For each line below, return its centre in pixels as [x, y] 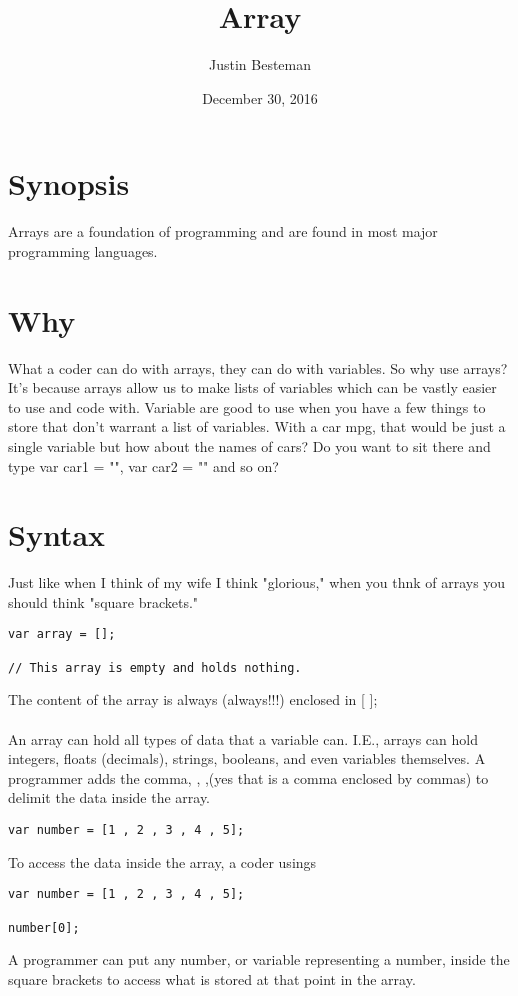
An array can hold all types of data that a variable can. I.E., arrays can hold [243, 738]
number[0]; [44, 927]
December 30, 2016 [260, 97]
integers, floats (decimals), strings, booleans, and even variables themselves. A [247, 758]
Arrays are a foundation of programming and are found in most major [223, 231]
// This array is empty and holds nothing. [155, 667]
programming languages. [83, 250]
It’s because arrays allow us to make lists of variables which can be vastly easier [252, 387]
